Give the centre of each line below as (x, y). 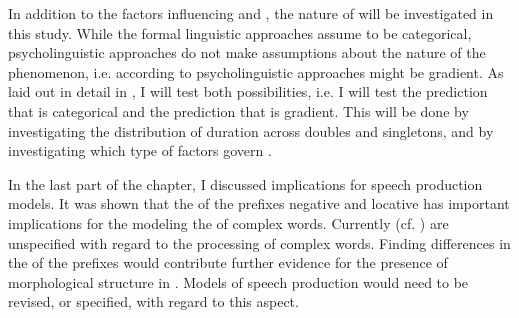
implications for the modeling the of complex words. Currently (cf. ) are (228, 222)
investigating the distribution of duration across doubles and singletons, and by (251, 130)
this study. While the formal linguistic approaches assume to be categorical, (240, 32)
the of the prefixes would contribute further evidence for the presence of (228, 262)
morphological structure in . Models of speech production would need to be (238, 281)
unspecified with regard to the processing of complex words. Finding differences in (259, 242)
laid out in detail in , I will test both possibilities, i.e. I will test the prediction (248, 91)
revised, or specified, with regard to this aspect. (153, 301)
